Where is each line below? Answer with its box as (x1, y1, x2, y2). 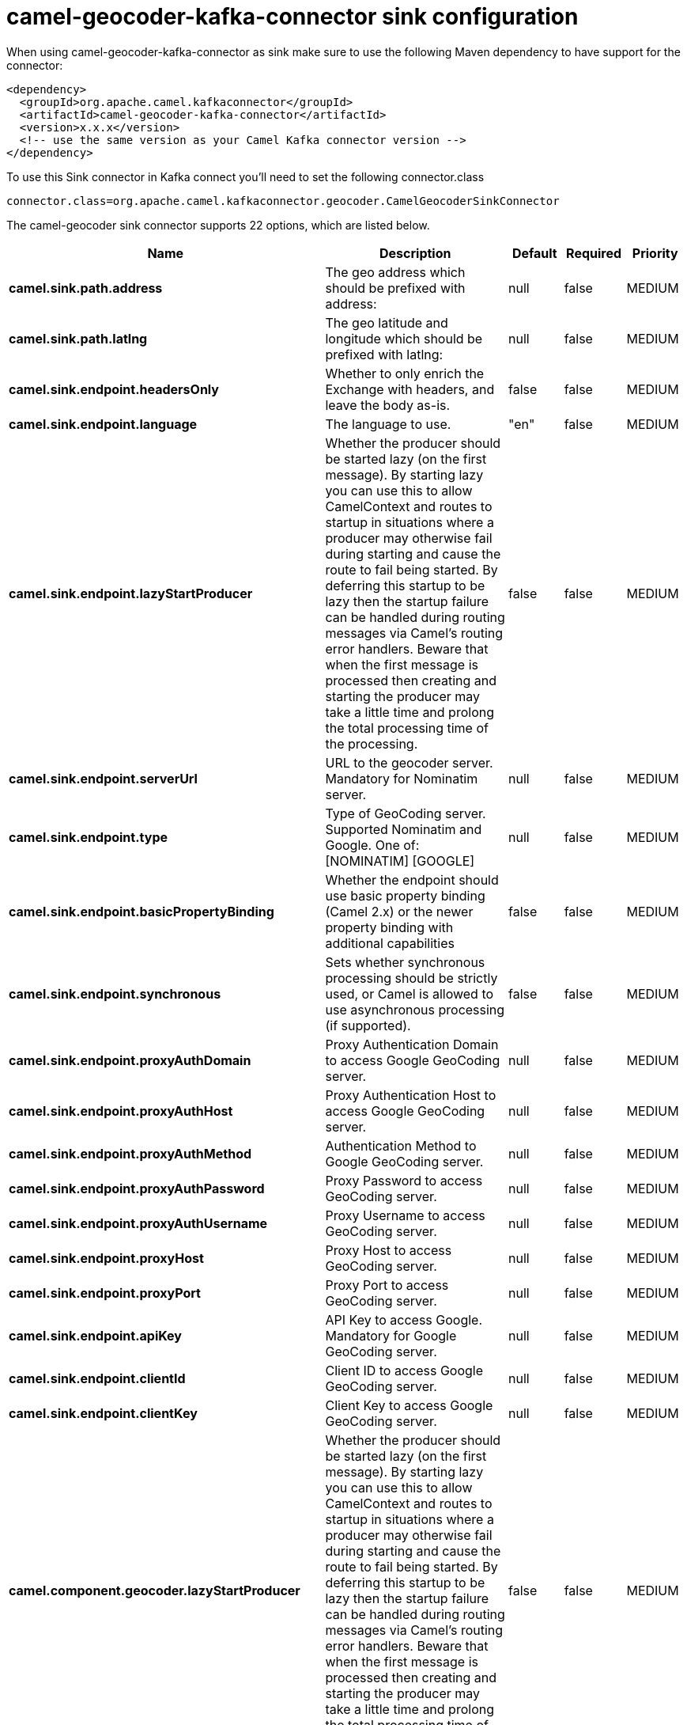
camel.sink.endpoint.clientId (9, 1370, 186, 1386)
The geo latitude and (325, 314, 448, 331)
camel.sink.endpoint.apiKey (9, 1327, 182, 1344)
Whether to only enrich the (325, 365, 485, 381)
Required (566, 245, 622, 261)
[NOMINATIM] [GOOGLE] (325, 852, 475, 869)
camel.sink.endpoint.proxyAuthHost (9, 1102, 233, 1119)
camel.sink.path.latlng (9, 330, 148, 347)
